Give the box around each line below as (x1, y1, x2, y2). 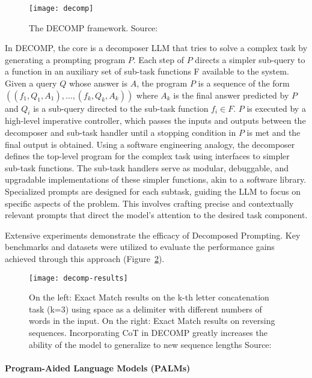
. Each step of (133, 53, 185, 66)
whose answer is (69, 77, 127, 90)
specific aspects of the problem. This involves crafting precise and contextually (5, 197, 294, 209)
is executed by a (246, 102, 306, 114)
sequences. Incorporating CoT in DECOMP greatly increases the (29, 326, 268, 338)
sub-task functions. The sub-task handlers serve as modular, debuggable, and (5, 161, 289, 174)
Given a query (5, 77, 57, 90)
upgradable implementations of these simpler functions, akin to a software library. (5, 173, 307, 186)
